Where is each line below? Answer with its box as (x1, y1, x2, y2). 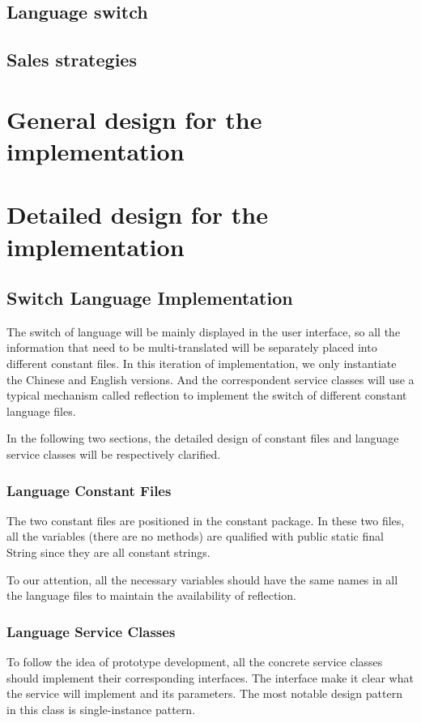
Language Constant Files (6, 480, 172, 500)
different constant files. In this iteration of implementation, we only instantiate (6, 355, 397, 372)
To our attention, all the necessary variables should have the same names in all (6, 571, 398, 588)
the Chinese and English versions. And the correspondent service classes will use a (6, 370, 415, 387)
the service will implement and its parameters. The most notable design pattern (6, 685, 402, 702)
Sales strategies (6, 47, 137, 72)
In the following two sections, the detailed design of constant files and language (6, 430, 399, 447)
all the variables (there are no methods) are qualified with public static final (6, 528, 384, 545)
